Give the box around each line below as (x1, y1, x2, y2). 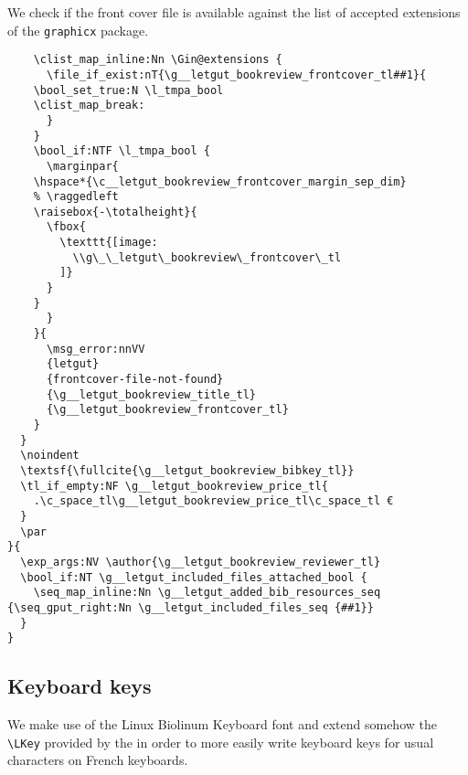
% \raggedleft (33, 190, 119, 204)
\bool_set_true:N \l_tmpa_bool (33, 83, 224, 97)
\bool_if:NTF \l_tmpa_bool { (33, 144, 210, 158)
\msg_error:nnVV (46, 342, 145, 356)
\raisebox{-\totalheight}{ (33, 205, 197, 218)
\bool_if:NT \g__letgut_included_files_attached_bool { (20, 570, 367, 584)
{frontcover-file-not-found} (46, 373, 224, 387)
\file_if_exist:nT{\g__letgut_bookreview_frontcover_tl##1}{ (46, 68, 427, 81)
